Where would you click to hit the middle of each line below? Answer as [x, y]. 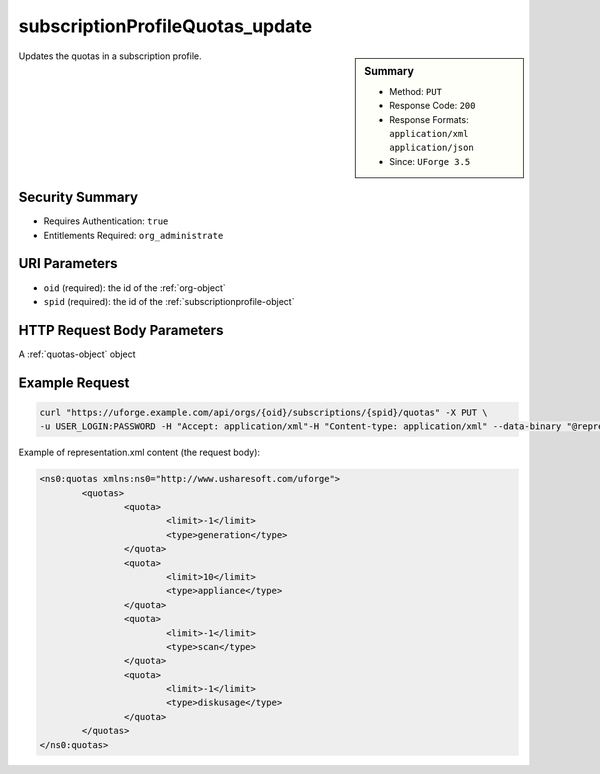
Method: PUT [415, 91]
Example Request [74, 382]
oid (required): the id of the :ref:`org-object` [135, 287]
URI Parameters [68, 263]
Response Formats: [429, 119]
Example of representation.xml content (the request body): [139, 452]
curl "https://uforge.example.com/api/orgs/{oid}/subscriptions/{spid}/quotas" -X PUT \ [264, 412]
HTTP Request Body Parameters [121, 330]
